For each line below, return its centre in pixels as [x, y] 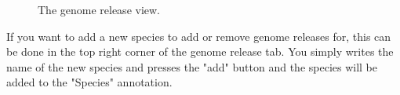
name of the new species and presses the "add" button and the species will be [192, 66]
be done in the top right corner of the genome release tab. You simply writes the [200, 51]
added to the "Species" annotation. [89, 82]
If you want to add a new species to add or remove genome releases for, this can [199, 36]
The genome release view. [99, 9]
